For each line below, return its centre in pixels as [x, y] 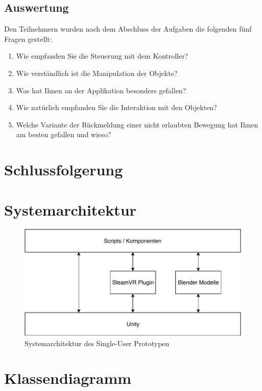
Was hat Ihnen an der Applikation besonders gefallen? [101, 90]
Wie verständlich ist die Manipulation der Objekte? [97, 73]
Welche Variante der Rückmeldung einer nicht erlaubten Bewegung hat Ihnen [137, 124]
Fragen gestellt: [28, 38]
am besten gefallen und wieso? [64, 134]
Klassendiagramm [68, 378]
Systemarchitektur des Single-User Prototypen [97, 343]
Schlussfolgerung [64, 170]
